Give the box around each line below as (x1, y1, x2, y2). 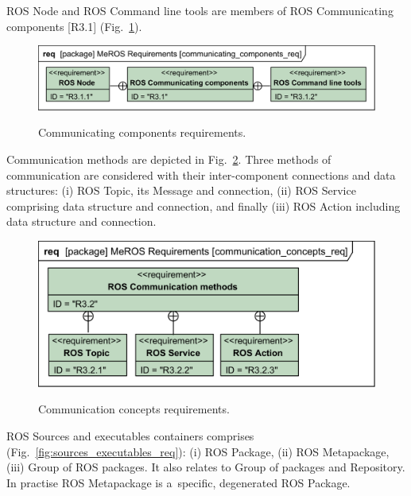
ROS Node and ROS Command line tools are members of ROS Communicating (6, 2, 394, 18)
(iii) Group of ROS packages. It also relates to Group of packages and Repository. (6, 459, 405, 475)
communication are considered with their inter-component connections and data (6, 166, 396, 183)
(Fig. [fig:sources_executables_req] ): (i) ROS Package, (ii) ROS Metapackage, (6, 443, 390, 459)
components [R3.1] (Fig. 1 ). (6, 17, 142, 34)
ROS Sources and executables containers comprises (6, 427, 254, 444)
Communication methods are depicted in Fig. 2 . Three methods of (6, 150, 332, 167)
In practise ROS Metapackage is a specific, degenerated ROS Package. (6, 474, 351, 490)
